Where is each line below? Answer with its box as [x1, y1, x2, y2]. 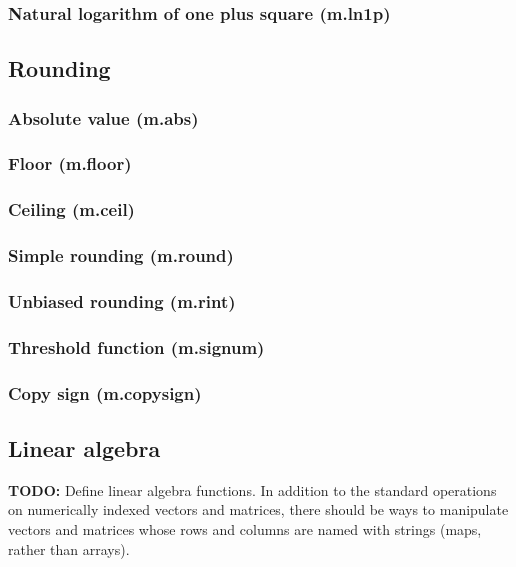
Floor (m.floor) [8, 151, 132, 176]
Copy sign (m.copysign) [8, 380, 202, 405]
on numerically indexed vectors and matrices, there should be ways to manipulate [8, 499, 509, 520]
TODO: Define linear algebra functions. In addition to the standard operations [8, 479, 497, 500]
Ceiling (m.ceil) [8, 197, 135, 222]
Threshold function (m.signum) [8, 334, 265, 359]
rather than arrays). [8, 538, 130, 559]
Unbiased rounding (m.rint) [8, 288, 236, 313]
